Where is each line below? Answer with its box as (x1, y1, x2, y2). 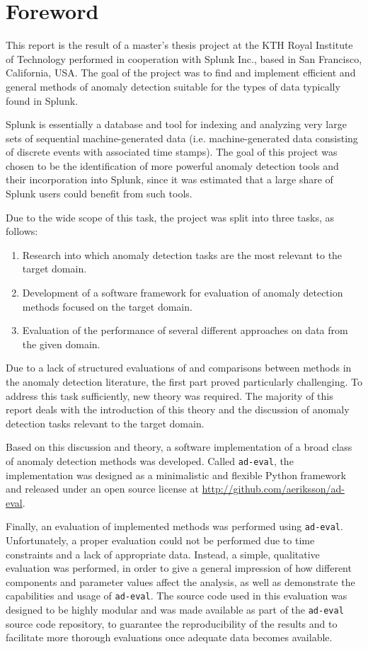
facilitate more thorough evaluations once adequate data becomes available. (6, 630, 333, 645)
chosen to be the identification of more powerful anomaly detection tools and (6, 158, 339, 173)
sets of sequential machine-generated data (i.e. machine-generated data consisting (6, 130, 358, 145)
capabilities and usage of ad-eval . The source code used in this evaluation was (6, 588, 347, 603)
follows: (6, 224, 38, 239)
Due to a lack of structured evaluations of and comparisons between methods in (6, 360, 352, 375)
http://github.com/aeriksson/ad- (202, 481, 345, 496)
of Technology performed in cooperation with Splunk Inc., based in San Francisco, (6, 51, 362, 66)
